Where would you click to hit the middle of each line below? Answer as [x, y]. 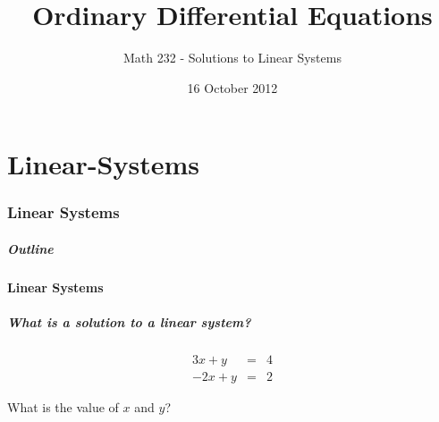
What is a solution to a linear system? [129, 322]
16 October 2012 [232, 87]
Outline [30, 248]
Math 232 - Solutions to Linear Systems [232, 58]
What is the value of [63, 407]
